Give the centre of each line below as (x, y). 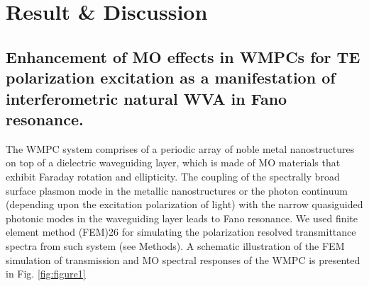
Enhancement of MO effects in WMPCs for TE (183, 56)
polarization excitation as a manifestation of (171, 78)
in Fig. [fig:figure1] (46, 274)
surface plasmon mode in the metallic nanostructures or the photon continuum (177, 190)
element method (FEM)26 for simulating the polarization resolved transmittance (181, 232)
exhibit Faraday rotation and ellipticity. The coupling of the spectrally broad (173, 176)
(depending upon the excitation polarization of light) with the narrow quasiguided (184, 204)
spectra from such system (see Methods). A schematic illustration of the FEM (175, 245)
